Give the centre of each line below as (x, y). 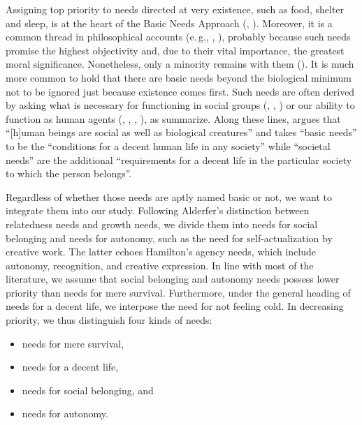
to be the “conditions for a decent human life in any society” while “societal (168, 146)
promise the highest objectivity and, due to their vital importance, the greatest (175, 50)
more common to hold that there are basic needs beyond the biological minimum (179, 77)
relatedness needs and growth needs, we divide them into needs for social (162, 224)
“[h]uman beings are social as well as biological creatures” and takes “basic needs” (181, 132)
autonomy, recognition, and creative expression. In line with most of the (160, 265)
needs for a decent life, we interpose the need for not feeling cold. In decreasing (175, 306)
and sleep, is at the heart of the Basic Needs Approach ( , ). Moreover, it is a (169, 23)
